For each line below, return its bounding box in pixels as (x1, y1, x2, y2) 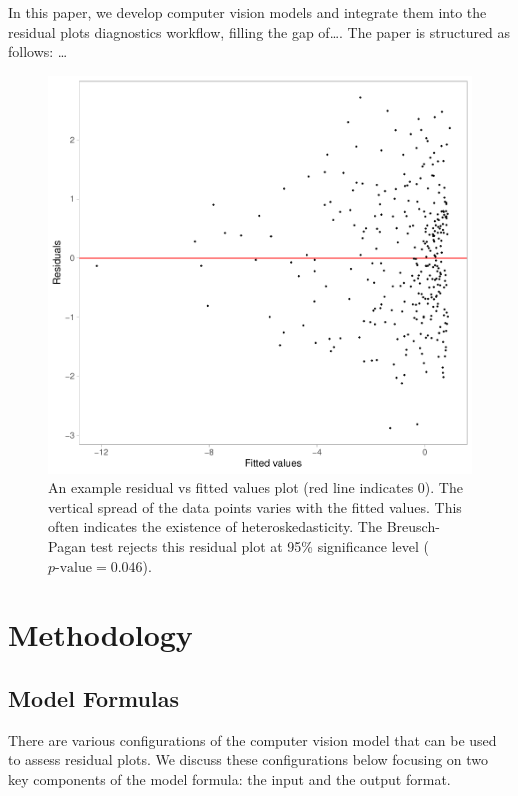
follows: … (8, 41, 68, 62)
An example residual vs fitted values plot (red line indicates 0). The (48, 477, 463, 498)
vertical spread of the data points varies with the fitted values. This (48, 496, 462, 517)
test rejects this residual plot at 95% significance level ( (90, 536, 429, 557)
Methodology (8, 614, 193, 655)
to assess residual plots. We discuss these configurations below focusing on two (8, 749, 489, 770)
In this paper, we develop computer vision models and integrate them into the (8, 2, 487, 22)
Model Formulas (8, 683, 179, 714)
